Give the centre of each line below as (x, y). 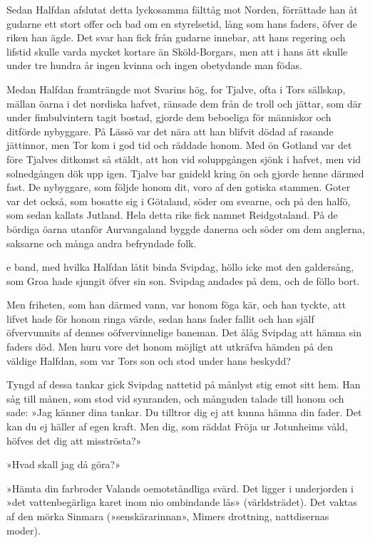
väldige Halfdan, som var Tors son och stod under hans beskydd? (149, 360)
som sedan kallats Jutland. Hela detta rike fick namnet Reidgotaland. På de (172, 215)
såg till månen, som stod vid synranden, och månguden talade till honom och (175, 398)
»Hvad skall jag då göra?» (63, 464)
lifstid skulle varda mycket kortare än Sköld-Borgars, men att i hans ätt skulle (177, 51)
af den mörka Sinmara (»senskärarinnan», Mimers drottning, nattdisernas (168, 516)
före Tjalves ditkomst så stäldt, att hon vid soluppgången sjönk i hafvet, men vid (184, 159)
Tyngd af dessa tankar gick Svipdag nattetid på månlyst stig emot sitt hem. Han (184, 384)
